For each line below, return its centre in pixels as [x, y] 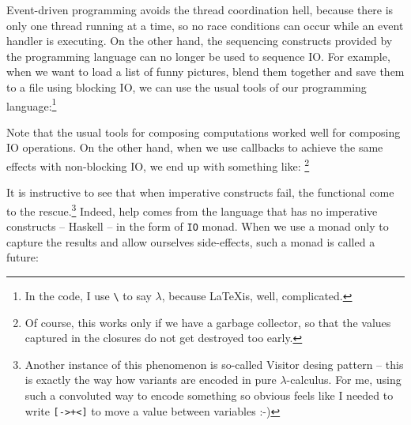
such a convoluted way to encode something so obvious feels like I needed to [209, 395]
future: [23, 257]
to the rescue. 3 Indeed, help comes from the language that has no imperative [192, 209]
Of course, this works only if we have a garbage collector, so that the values [208, 322]
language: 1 [32, 104]
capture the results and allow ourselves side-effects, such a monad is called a [191, 241]
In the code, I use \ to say [88, 295]
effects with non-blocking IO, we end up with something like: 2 [158, 165]
